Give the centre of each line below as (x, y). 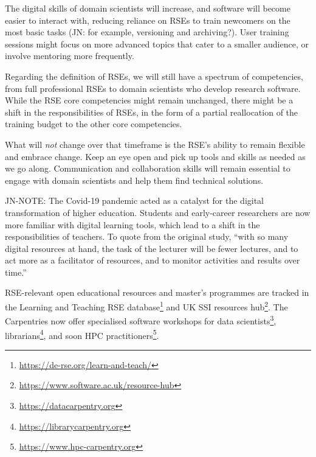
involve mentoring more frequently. (70, 56)
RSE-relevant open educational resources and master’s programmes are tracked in (157, 292)
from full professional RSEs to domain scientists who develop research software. (153, 88)
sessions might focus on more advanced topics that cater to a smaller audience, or (157, 44)
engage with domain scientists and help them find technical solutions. (134, 180)
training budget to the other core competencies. (94, 124)
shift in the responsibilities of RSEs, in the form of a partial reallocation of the (152, 112)
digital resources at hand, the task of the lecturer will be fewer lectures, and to (152, 248)
